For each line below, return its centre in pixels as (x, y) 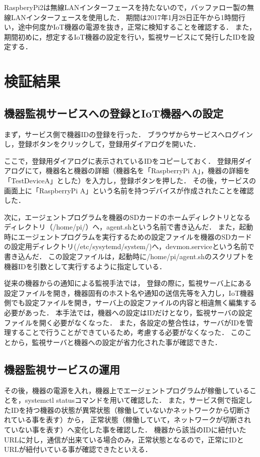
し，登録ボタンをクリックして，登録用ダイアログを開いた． (102, 144)
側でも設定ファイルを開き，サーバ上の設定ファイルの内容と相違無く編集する (131, 303)
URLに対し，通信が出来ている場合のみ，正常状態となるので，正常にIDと (124, 439)
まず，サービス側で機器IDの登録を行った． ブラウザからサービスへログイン (128, 134)
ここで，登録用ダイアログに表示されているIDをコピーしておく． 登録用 (121, 160)
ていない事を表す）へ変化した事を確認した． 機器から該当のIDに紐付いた (125, 429)
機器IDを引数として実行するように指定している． (85, 266)
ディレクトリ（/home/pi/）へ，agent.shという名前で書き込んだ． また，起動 (129, 227)
